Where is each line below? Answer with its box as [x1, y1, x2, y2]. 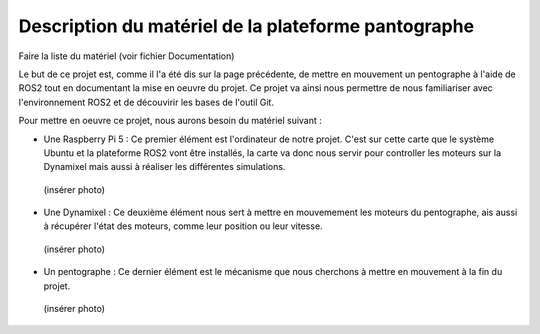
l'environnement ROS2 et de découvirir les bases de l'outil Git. [18, 96, 275, 108]
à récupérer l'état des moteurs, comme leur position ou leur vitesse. [43, 220, 324, 232]
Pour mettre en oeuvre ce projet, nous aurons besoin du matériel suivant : [18, 115, 322, 127]
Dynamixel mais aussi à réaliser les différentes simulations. [43, 161, 286, 173]
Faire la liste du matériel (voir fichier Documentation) [18, 50, 235, 62]
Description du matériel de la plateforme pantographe [18, 15, 475, 37]
